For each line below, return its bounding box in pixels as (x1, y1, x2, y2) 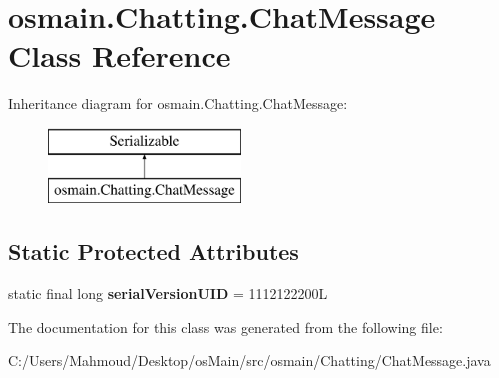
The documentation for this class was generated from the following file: (8, 316, 443, 337)
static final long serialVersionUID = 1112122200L (8, 283, 328, 304)
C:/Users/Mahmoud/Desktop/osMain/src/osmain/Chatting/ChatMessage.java (8, 350, 491, 371)
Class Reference (8, 35, 231, 76)
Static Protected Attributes (8, 236, 299, 267)
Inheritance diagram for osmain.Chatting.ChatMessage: (8, 93, 348, 114)
